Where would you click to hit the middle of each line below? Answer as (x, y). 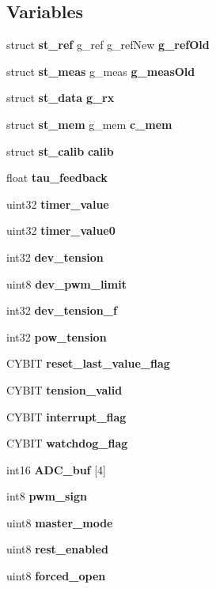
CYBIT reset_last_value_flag (88, 363)
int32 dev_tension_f (62, 310)
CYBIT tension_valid (64, 389)
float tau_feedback (57, 177)
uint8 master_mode (60, 522)
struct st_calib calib (60, 151)
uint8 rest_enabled (57, 549)
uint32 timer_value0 (61, 230)
